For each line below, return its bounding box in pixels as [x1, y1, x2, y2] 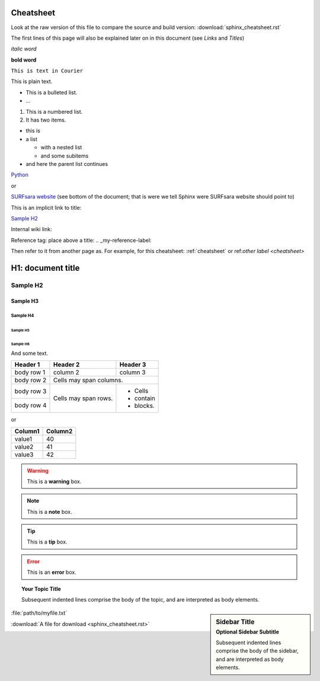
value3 [14, 450, 34, 459]
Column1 [14, 427, 40, 435]
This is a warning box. [27, 478, 82, 485]
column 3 [119, 368, 146, 376]
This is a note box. [27, 508, 72, 515]
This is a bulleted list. [25, 89, 78, 96]
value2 [14, 442, 34, 450]
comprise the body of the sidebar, [216, 647, 299, 654]
